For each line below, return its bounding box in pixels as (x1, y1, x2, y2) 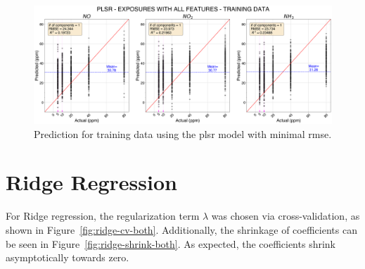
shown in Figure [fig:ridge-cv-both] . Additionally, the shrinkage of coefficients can (6, 223, 357, 237)
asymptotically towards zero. (6, 250, 129, 265)
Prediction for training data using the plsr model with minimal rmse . (34, 126, 332, 141)
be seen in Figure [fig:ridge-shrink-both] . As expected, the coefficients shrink (6, 236, 335, 251)
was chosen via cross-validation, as (211, 208, 360, 223)
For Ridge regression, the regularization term (6, 208, 200, 223)
